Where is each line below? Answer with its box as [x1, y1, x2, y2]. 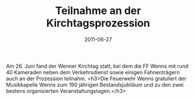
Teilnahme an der [55, 4, 141, 18]
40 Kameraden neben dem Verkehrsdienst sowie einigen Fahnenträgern [6, 68, 180, 75]
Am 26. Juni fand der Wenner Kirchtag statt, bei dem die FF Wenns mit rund [6, 63, 189, 70]
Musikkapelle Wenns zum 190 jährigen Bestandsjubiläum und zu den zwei [6, 81, 184, 88]
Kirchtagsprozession [46, 16, 150, 30]
